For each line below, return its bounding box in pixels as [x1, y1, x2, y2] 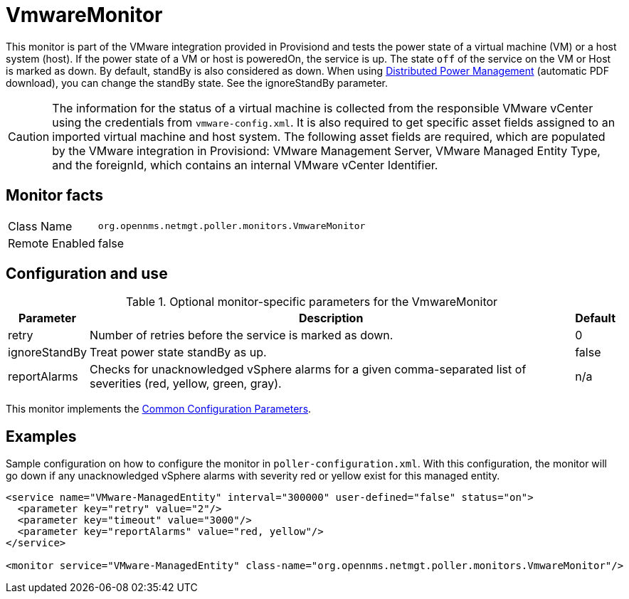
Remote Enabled [8, 235, 95, 250]
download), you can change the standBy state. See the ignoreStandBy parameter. [6, 76, 388, 89]
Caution [8, 129, 50, 144]
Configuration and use [6, 265, 168, 283]
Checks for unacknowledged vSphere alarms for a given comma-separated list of [90, 362, 527, 377]
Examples [6, 427, 77, 445]
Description [298, 311, 364, 326]
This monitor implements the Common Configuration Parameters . [6, 403, 312, 415]
